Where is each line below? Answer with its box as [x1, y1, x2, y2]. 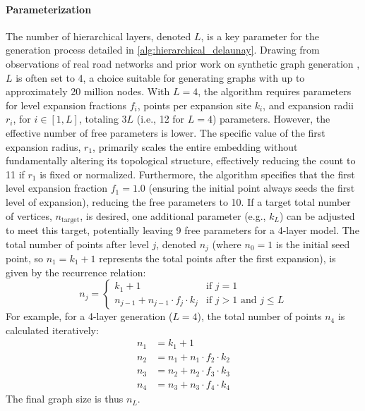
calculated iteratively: [6, 322, 99, 337]
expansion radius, [6, 139, 81, 154]
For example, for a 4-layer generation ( [6, 309, 173, 324]
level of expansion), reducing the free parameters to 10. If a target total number [6, 194, 351, 209]
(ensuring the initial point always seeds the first [148, 180, 355, 195]
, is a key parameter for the [201, 28, 319, 43]
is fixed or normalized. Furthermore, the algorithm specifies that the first [40, 166, 355, 181]
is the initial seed [275, 236, 350, 251]
